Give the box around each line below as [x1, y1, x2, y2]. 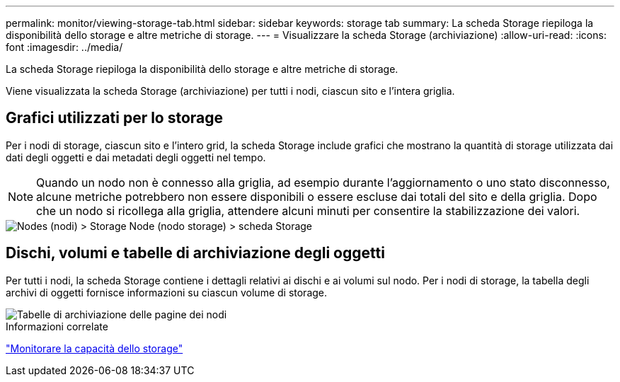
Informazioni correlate [6, 320, 108, 332]
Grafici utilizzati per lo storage [6, 109, 224, 127]
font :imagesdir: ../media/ [6, 41, 123, 53]
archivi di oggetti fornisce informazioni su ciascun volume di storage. [6, 286, 328, 299]
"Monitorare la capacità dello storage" [6, 342, 183, 354]
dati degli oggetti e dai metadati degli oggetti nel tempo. [6, 151, 266, 163]
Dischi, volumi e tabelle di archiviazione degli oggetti [6, 244, 385, 262]
